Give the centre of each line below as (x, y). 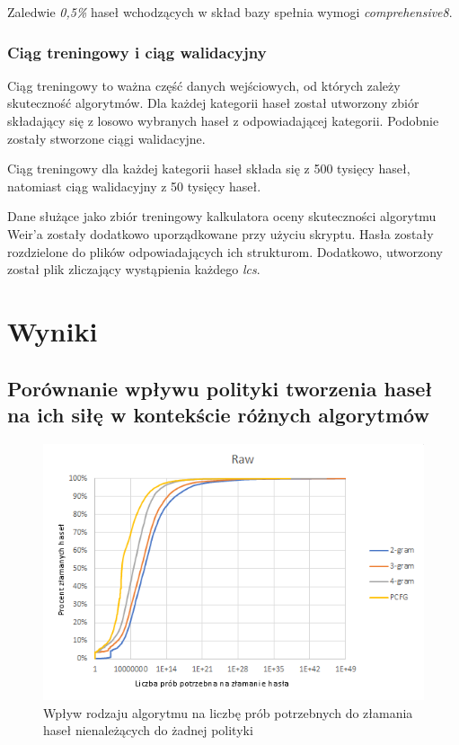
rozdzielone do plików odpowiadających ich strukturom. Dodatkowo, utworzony (225, 251)
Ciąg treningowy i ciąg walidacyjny (137, 52)
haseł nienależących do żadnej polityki (148, 730)
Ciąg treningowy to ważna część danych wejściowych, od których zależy (204, 85)
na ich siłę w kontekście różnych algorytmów (218, 414)
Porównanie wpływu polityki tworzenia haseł (220, 388)
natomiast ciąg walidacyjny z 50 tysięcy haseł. (134, 186)
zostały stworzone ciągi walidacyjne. (106, 138)
